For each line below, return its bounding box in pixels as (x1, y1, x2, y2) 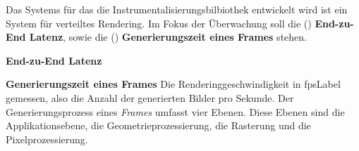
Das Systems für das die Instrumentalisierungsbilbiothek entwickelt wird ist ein (6, 2, 348, 16)
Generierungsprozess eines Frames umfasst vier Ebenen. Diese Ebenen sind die (6, 104, 345, 119)
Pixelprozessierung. (6, 131, 88, 146)
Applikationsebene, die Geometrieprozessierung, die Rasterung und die (6, 118, 311, 133)
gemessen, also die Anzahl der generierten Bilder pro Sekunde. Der (6, 90, 294, 105)
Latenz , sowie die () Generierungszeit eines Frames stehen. (29, 29, 307, 44)
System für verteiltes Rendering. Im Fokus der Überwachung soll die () (6, 15, 312, 30)
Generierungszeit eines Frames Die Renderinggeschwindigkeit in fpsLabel (6, 77, 341, 91)
